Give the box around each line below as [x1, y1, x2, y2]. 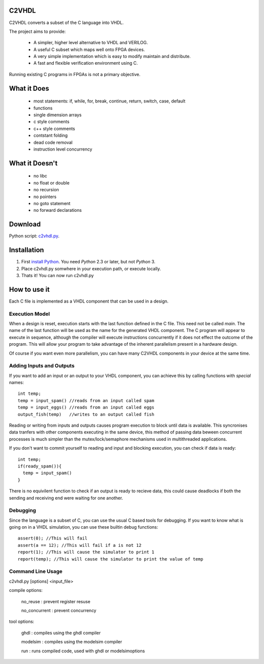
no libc [33, 173, 47, 179]
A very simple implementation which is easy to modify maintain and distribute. [33, 53, 191, 59]
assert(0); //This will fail [18, 536, 88, 541]
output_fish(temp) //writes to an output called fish [18, 411, 154, 417]
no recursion [33, 187, 59, 193]
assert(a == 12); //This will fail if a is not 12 [18, 542, 142, 548]
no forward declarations [33, 207, 82, 213]
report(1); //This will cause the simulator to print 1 [18, 549, 154, 555]
